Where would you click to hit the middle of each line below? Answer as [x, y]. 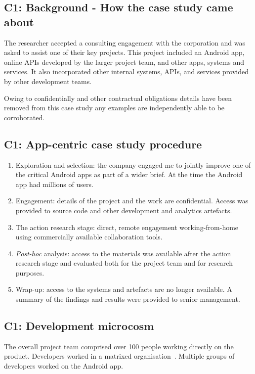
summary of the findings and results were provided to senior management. [128, 299]
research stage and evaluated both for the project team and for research [124, 263]
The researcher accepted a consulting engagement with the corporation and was [125, 42]
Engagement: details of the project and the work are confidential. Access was [132, 201]
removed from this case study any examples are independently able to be [114, 108]
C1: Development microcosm [79, 326]
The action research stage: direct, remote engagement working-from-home [127, 227]
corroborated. [24, 117]
